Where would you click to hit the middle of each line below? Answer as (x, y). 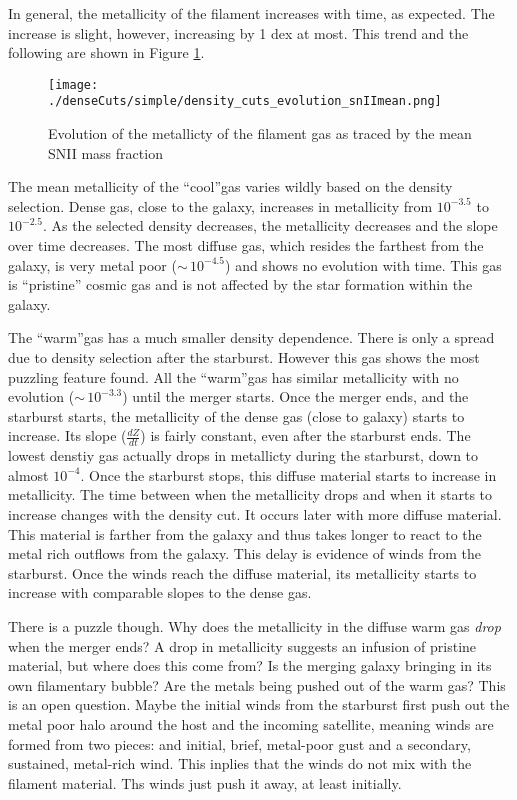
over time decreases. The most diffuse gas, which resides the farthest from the (246, 245)
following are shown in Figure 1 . (106, 52)
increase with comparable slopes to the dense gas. (160, 592)
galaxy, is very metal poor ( (92, 264)
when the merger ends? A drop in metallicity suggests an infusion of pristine (242, 645)
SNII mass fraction (105, 152)
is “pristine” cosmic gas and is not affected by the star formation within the (240, 284)
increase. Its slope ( (67, 435)
